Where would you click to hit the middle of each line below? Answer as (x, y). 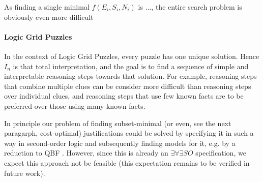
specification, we (221, 153)
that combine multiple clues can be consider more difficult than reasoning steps (128, 86)
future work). (25, 173)
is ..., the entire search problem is (190, 7)
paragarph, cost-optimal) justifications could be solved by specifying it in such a (129, 133)
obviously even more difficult (49, 17)
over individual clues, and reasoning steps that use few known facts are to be (124, 96)
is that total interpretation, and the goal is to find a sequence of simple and (131, 66)
